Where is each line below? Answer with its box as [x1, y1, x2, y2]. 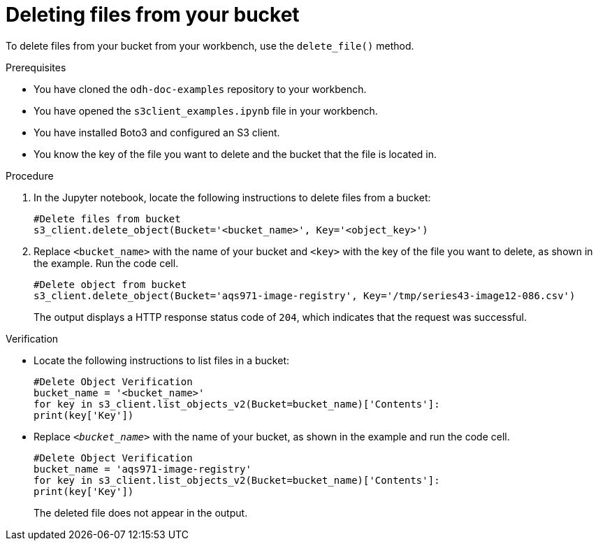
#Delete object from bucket [34, 278, 187, 290]
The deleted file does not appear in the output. [34, 506, 248, 519]
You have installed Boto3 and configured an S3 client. [34, 126, 280, 138]
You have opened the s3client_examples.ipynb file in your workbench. [34, 104, 378, 117]
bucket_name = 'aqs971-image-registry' [34, 463, 251, 475]
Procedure [6, 169, 54, 182]
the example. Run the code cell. [34, 257, 179, 269]
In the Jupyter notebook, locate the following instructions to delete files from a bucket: [34, 191, 431, 203]
